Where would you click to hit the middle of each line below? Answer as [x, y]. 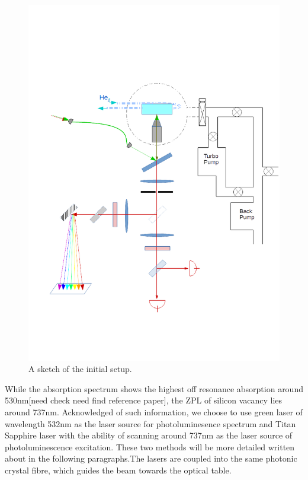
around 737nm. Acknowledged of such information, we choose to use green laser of [154, 412]
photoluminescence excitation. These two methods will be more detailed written [150, 446]
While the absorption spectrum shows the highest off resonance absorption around [154, 388]
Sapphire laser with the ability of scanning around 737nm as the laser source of [149, 435]
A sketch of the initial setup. [80, 369]
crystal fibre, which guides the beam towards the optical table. [118, 470]
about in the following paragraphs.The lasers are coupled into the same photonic [151, 458]
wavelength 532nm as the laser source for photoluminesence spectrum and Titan [150, 423]
